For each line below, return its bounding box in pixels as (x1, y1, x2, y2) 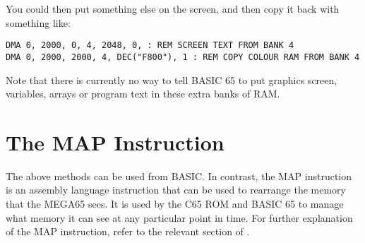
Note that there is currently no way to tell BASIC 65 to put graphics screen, (6, 72, 337, 87)
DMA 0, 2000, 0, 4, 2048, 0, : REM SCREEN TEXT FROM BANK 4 (6, 40, 294, 51)
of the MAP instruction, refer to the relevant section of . (6, 224, 250, 239)
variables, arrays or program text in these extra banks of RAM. (6, 86, 280, 101)
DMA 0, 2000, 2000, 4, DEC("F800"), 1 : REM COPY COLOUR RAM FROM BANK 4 (6, 52, 360, 62)
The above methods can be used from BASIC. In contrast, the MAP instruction (6, 168, 352, 183)
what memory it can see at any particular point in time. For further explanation (6, 210, 353, 225)
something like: (6, 15, 71, 30)
